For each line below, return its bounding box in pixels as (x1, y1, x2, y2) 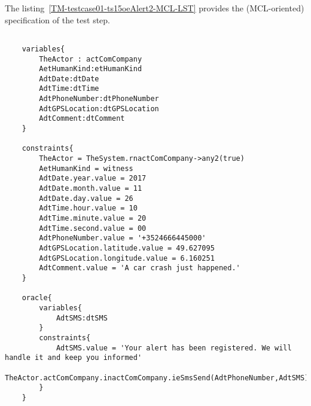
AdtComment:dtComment (39, 114, 125, 123)
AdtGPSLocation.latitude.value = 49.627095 (39, 243, 215, 252)
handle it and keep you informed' (5, 353, 142, 362)
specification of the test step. (5, 13, 110, 26)
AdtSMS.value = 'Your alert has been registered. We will (56, 343, 292, 352)
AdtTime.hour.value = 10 (39, 204, 138, 213)
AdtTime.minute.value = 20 (39, 214, 147, 222)
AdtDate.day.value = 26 (39, 194, 133, 203)
